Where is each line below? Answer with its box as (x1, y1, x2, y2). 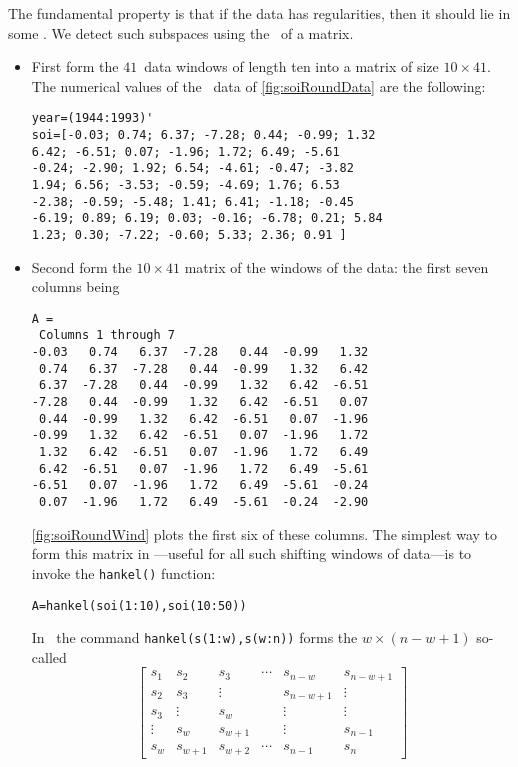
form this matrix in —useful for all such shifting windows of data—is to (31, 543, 472, 564)
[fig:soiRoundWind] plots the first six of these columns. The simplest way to (31, 523, 497, 544)
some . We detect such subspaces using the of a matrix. (8, 22, 354, 43)
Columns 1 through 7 (38, 328, 175, 343)
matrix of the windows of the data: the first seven (184, 256, 489, 277)
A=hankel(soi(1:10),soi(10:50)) (31, 598, 247, 613)
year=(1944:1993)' (31, 111, 154, 126)
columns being (31, 276, 120, 297)
